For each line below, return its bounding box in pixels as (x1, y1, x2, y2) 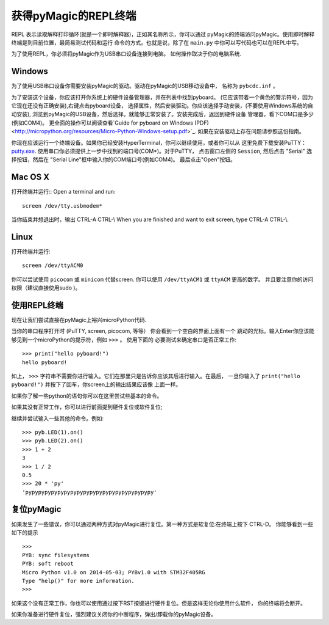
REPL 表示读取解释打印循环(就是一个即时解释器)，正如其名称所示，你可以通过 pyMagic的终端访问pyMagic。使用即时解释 (11, 31, 315, 38)
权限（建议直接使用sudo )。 (11, 284, 81, 291)
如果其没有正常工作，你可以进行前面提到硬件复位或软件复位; (11, 403, 163, 411)
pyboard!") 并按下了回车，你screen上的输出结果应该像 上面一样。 (11, 381, 182, 388)
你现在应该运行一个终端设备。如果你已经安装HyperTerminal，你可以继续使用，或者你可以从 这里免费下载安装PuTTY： (11, 139, 307, 146)
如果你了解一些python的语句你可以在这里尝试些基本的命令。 (11, 392, 163, 400)
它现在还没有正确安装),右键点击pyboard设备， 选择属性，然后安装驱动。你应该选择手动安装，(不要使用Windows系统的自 (11, 102, 314, 109)
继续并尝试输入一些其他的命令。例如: (11, 414, 104, 422)
